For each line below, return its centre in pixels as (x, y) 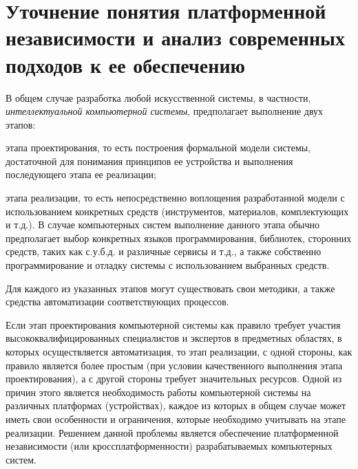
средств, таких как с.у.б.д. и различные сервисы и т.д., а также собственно (164, 251)
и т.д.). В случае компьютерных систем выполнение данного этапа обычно (163, 225)
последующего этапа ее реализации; (81, 174)
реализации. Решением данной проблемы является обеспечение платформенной (172, 432)
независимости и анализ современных (175, 37)
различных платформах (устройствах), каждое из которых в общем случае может (176, 405)
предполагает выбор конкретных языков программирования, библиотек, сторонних (179, 238)
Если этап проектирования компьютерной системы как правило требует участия (173, 324)
